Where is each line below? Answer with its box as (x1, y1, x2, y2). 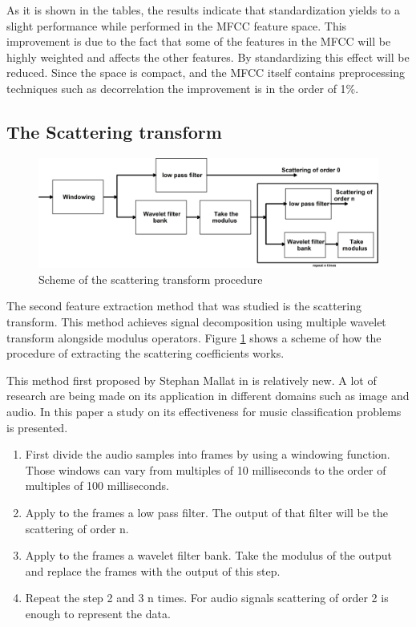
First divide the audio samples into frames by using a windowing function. (25, 446, 390, 463)
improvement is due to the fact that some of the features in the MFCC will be (6, 33, 391, 50)
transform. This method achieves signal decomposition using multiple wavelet (6, 313, 386, 330)
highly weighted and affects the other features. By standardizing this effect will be (6, 48, 410, 65)
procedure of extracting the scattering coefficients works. (6, 345, 285, 362)
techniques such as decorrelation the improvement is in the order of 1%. (6, 79, 359, 96)
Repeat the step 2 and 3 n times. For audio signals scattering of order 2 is (25, 589, 389, 606)
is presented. (6, 419, 68, 435)
